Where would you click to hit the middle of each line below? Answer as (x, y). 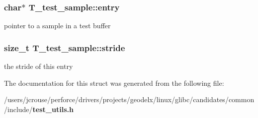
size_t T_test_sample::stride (65, 47)
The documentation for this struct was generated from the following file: (114, 83)
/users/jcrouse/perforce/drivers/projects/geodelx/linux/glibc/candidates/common (129, 99)
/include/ (18, 109)
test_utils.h (53, 109)
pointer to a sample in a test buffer (57, 26)
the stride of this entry (39, 66)
